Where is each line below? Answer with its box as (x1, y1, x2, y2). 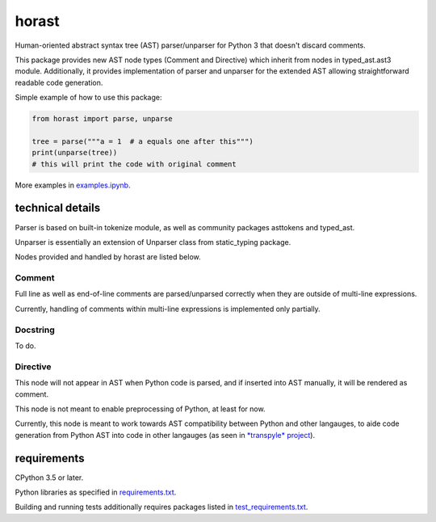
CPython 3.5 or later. (15, 473, 84, 482)
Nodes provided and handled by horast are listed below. (15, 252, 201, 262)
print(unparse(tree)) (31, 148, 118, 158)
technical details (15, 201, 101, 215)
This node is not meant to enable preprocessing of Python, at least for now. (15, 404, 266, 414)
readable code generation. (15, 78, 103, 87)
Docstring (15, 324, 56, 335)
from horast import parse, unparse (31, 114, 173, 124)
